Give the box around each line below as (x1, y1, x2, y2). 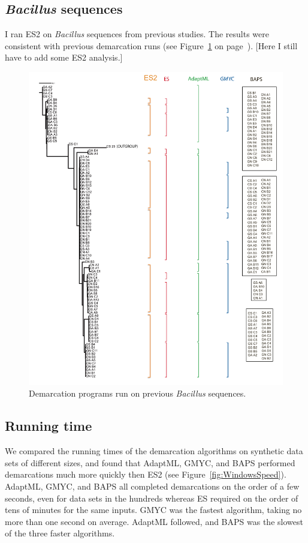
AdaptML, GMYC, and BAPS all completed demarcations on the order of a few (5, 480, 300, 492)
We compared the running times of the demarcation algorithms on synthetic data (5, 445, 303, 457)
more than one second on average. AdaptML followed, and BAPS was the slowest (5, 515, 303, 527)
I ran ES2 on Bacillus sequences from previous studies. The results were (5, 28, 269, 40)
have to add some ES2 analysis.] (5, 51, 123, 64)
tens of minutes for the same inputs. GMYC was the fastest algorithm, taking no (5, 503, 302, 516)
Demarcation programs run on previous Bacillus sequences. (29, 387, 246, 400)
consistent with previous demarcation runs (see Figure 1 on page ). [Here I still (5, 39, 298, 52)
